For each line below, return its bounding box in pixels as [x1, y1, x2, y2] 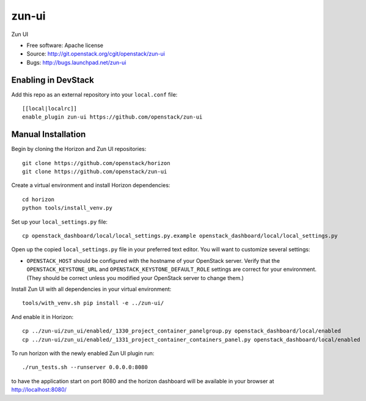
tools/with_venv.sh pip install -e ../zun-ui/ [22, 300, 164, 307]
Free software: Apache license [26, 42, 104, 49]
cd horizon [22, 196, 55, 203]
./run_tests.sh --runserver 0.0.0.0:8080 [22, 364, 148, 371]
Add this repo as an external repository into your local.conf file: [11, 90, 178, 98]
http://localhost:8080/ [11, 386, 67, 394]
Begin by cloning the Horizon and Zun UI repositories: [11, 145, 147, 153]
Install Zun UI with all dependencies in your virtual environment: [11, 285, 172, 293]
